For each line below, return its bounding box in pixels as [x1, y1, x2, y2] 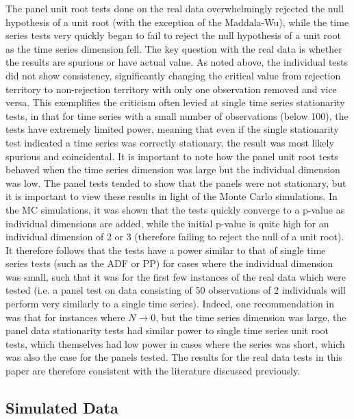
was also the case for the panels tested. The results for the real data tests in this [5, 350, 343, 364]
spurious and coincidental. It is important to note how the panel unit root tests [5, 149, 338, 163]
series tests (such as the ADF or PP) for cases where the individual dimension [5, 256, 333, 270]
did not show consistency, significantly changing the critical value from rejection [5, 68, 341, 82]
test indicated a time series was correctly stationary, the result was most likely [5, 135, 334, 149]
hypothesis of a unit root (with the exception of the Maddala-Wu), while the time [5, 14, 349, 29]
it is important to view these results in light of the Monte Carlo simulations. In [5, 189, 338, 203]
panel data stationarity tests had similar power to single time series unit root [5, 323, 329, 338]
